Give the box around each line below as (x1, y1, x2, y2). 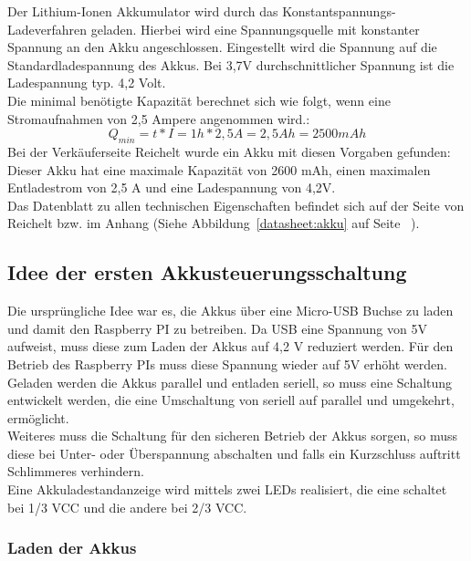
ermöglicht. (7, 408, 69, 427)
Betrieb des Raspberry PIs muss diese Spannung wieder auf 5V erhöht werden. (7, 354, 447, 373)
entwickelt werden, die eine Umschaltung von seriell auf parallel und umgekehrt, (7, 390, 455, 410)
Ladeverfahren (7, 19, 88, 38)
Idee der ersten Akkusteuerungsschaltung (7, 258, 407, 286)
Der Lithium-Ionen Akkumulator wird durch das (7, 2, 278, 20)
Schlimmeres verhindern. (7, 462, 144, 481)
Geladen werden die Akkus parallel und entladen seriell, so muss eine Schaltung (7, 372, 453, 391)
